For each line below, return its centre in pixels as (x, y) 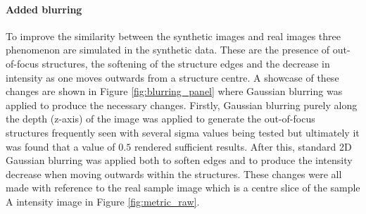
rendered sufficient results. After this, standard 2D (243, 146)
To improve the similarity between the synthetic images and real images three (173, 36)
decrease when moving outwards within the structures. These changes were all (174, 174)
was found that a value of (61, 146)
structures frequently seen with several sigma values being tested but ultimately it (183, 132)
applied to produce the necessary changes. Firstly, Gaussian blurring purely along (182, 105)
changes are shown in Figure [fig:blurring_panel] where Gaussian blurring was (174, 91)
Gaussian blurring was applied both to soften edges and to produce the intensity (179, 160)
